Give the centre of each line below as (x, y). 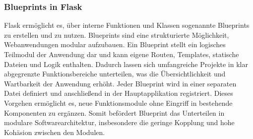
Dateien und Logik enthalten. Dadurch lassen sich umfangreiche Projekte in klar (126, 64)
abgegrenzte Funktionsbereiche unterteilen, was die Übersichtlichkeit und (115, 74)
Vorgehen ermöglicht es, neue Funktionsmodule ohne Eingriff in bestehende (118, 103)
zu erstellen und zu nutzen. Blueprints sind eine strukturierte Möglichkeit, (117, 35)
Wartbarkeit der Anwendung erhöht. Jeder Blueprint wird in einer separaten (120, 83)
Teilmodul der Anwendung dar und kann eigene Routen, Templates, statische (122, 54)
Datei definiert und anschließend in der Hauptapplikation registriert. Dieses (119, 93)
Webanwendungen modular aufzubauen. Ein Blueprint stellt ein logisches (115, 44)
